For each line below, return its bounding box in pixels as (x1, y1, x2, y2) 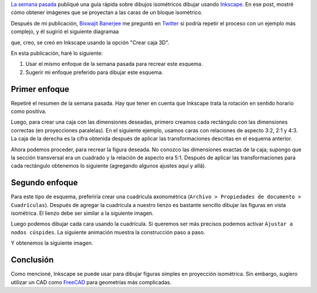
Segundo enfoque (11, 178, 78, 188)
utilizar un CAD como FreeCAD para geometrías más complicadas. (11, 278, 171, 285)
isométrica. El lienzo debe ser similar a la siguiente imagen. (11, 209, 154, 217)
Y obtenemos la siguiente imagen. (11, 239, 93, 247)
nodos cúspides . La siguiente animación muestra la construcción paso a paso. (11, 228, 205, 235)
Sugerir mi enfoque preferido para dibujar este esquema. (25, 68, 164, 76)
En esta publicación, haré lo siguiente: (11, 49, 103, 56)
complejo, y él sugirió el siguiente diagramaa (11, 28, 119, 35)
